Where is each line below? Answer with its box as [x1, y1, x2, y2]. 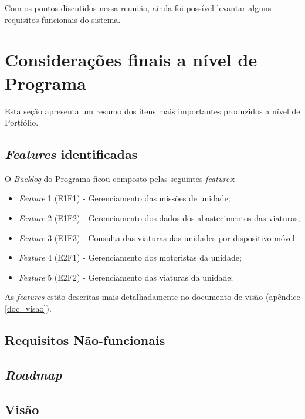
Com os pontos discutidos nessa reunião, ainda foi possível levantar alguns [5, 2, 272, 13]
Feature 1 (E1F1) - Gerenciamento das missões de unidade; [18, 192, 231, 204]
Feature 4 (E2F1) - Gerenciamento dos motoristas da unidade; [18, 251, 242, 263]
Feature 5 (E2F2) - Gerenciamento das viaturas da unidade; [18, 271, 233, 283]
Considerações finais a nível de [5, 48, 257, 72]
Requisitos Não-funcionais [5, 331, 165, 349]
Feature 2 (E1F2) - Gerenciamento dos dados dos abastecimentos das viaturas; [18, 212, 300, 224]
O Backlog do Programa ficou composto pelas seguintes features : [5, 172, 235, 184]
